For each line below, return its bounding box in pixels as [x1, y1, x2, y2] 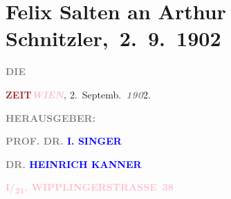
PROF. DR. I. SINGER [6, 134, 122, 148]
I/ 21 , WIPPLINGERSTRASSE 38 [6, 180, 174, 196]
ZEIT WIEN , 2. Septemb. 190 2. [6, 87, 151, 101]
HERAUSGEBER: [6, 110, 96, 125]
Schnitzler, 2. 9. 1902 [6, 24, 221, 52]
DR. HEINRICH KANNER [6, 156, 142, 171]
